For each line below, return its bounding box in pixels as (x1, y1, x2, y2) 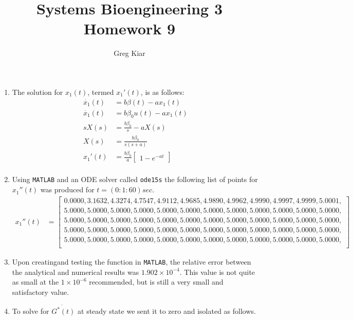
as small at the (12, 276, 59, 287)
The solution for (12, 86, 63, 97)
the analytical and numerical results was (12, 266, 139, 277)
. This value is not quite (179, 266, 255, 277)
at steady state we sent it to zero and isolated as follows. (78, 306, 256, 316)
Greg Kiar (114, 48, 145, 58)
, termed (87, 86, 114, 97)
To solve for (12, 306, 49, 316)
